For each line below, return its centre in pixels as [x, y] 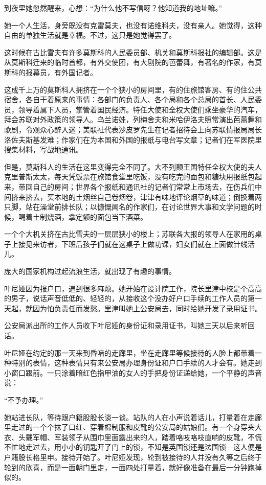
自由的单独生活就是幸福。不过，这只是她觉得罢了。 [90, 35]
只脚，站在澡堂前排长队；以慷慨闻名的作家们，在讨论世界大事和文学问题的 [129, 207]
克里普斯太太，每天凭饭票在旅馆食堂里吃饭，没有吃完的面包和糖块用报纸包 [129, 177]
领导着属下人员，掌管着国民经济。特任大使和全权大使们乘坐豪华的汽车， [140, 109]
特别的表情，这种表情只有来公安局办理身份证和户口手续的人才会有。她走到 [136, 363]
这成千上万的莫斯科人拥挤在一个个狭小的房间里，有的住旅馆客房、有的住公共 [133, 89]
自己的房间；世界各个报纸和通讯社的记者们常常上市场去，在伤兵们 [143, 186]
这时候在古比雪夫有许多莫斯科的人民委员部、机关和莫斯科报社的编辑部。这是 [133, 52]
